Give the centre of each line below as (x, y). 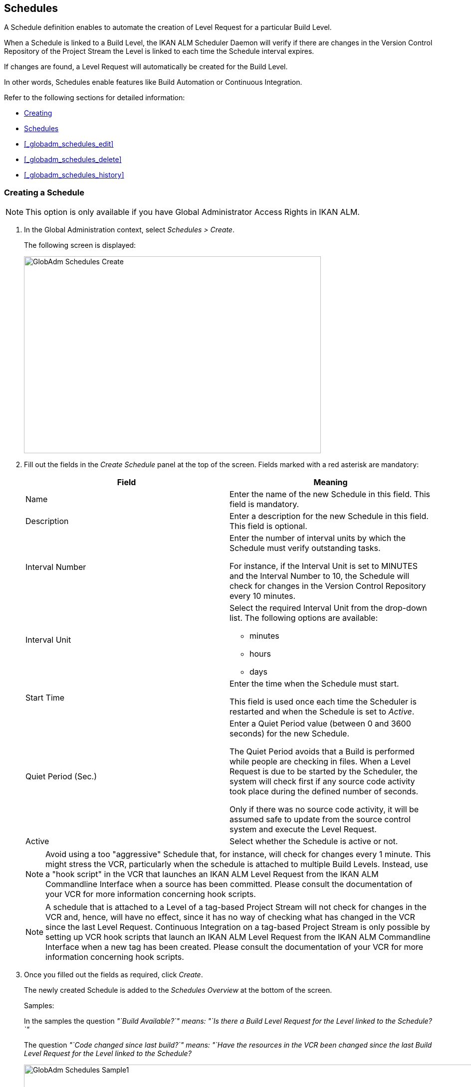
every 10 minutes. (263, 596)
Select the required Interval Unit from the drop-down (328, 608)
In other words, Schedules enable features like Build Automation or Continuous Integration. (153, 82)
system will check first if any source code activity (322, 782)
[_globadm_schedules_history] (74, 175)
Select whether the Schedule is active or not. (314, 841)
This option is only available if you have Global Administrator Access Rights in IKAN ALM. (193, 212)
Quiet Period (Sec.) (61, 777)
